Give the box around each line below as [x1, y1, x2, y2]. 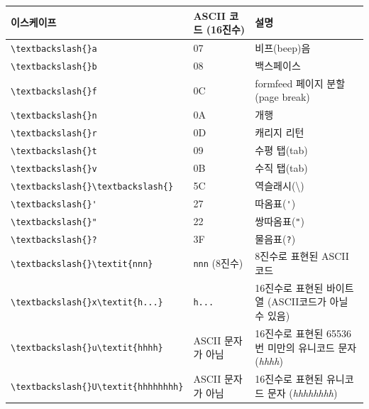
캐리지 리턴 [255, 125, 304, 140]
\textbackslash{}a [11, 43, 97, 54]
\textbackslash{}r [11, 129, 97, 139]
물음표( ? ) [255, 231, 296, 246]
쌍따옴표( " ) [255, 213, 304, 228]
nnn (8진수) [193, 256, 243, 271]
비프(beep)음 [255, 40, 311, 55]
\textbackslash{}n [11, 111, 97, 121]
